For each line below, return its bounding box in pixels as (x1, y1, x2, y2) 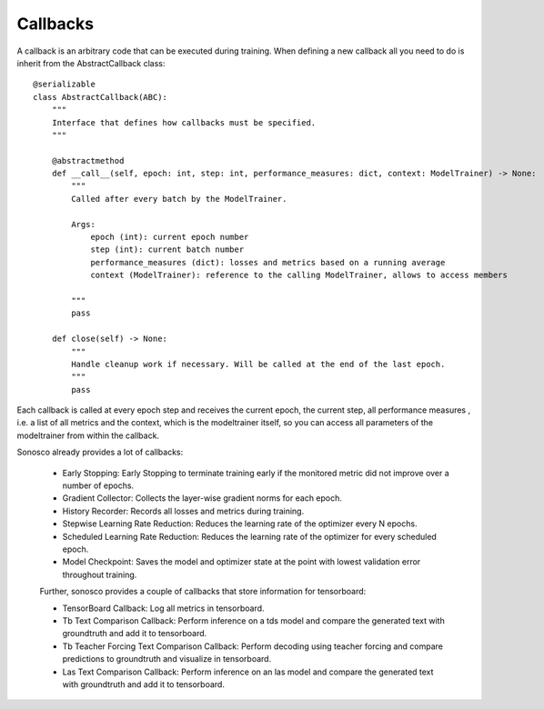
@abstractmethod (51, 155, 125, 165)
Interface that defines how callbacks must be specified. (51, 117, 317, 127)
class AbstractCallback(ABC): (33, 92, 168, 102)
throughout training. (62, 569, 137, 580)
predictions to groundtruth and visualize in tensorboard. (62, 654, 272, 664)
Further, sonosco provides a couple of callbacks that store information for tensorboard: (39, 586, 367, 597)
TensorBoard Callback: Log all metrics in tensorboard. (62, 603, 265, 614)
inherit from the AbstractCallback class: (16, 57, 166, 68)
